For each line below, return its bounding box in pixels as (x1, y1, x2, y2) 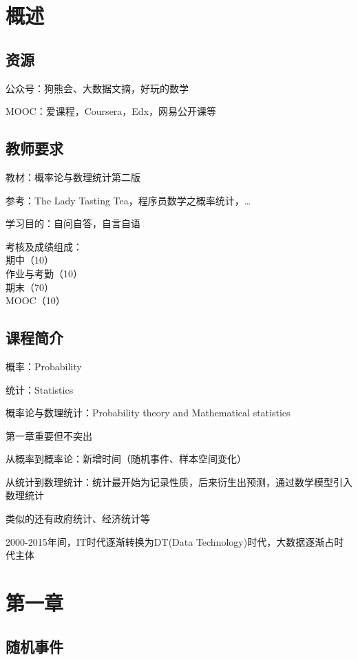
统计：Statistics (6, 382, 74, 396)
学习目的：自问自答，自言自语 (6, 216, 140, 231)
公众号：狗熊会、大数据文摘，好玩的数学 (6, 81, 189, 95)
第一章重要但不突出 (6, 428, 92, 443)
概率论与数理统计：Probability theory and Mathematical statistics (6, 405, 291, 420)
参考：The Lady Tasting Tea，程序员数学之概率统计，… (6, 193, 251, 207)
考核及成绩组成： (6, 239, 83, 253)
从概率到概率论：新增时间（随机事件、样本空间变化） (6, 451, 246, 466)
